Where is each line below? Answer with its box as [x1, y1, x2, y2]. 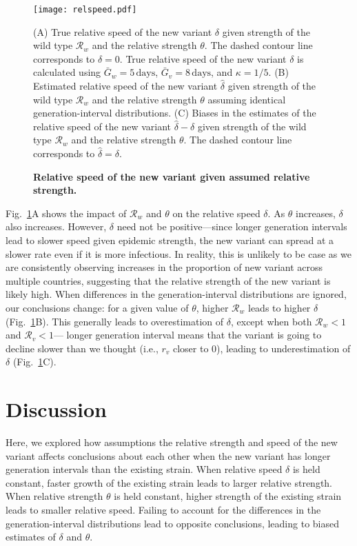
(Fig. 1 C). [12, 354, 57, 369]
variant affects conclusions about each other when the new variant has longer [6, 448, 331, 463]
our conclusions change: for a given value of [6, 300, 189, 314]
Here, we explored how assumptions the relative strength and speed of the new [6, 435, 338, 449]
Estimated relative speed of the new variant [33, 79, 218, 93]
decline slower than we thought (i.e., [6, 341, 159, 355]
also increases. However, [6, 219, 107, 234]
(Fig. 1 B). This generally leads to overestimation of [6, 314, 224, 328]
